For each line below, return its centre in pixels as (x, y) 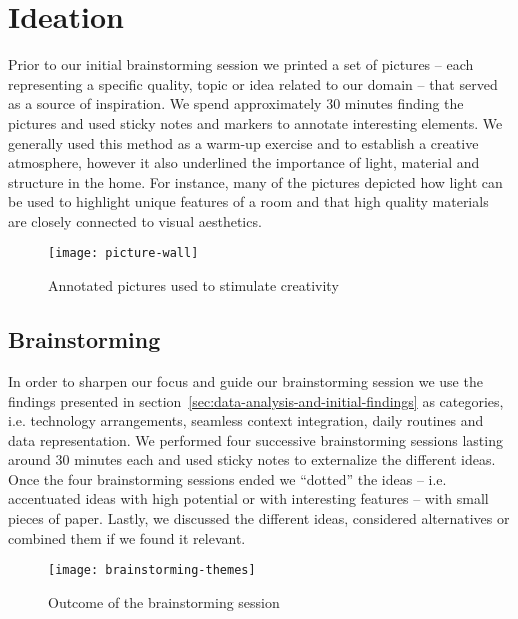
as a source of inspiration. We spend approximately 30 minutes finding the (236, 103)
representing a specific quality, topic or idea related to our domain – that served (253, 83)
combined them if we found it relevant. (127, 537)
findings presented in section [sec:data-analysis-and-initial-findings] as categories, (256, 400)
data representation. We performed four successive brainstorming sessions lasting (255, 439)
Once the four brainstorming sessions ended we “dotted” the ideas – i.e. (227, 478)
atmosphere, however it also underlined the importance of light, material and (244, 162)
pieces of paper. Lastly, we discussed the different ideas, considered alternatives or (259, 518)
